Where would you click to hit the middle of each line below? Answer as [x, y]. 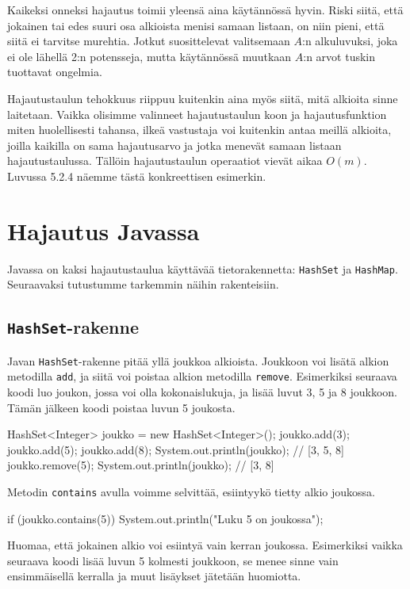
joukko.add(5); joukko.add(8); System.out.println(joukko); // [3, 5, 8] [176, 449]
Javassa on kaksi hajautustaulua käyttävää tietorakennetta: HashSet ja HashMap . [203, 268]
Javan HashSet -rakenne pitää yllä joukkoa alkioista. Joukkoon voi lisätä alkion [198, 360]
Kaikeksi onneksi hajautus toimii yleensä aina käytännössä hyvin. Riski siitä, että [205, 10]
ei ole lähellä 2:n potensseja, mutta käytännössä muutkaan [149, 56]
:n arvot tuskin [339, 56]
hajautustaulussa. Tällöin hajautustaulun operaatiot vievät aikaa [165, 161]
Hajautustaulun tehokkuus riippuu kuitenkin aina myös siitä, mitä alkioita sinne [203, 98]
